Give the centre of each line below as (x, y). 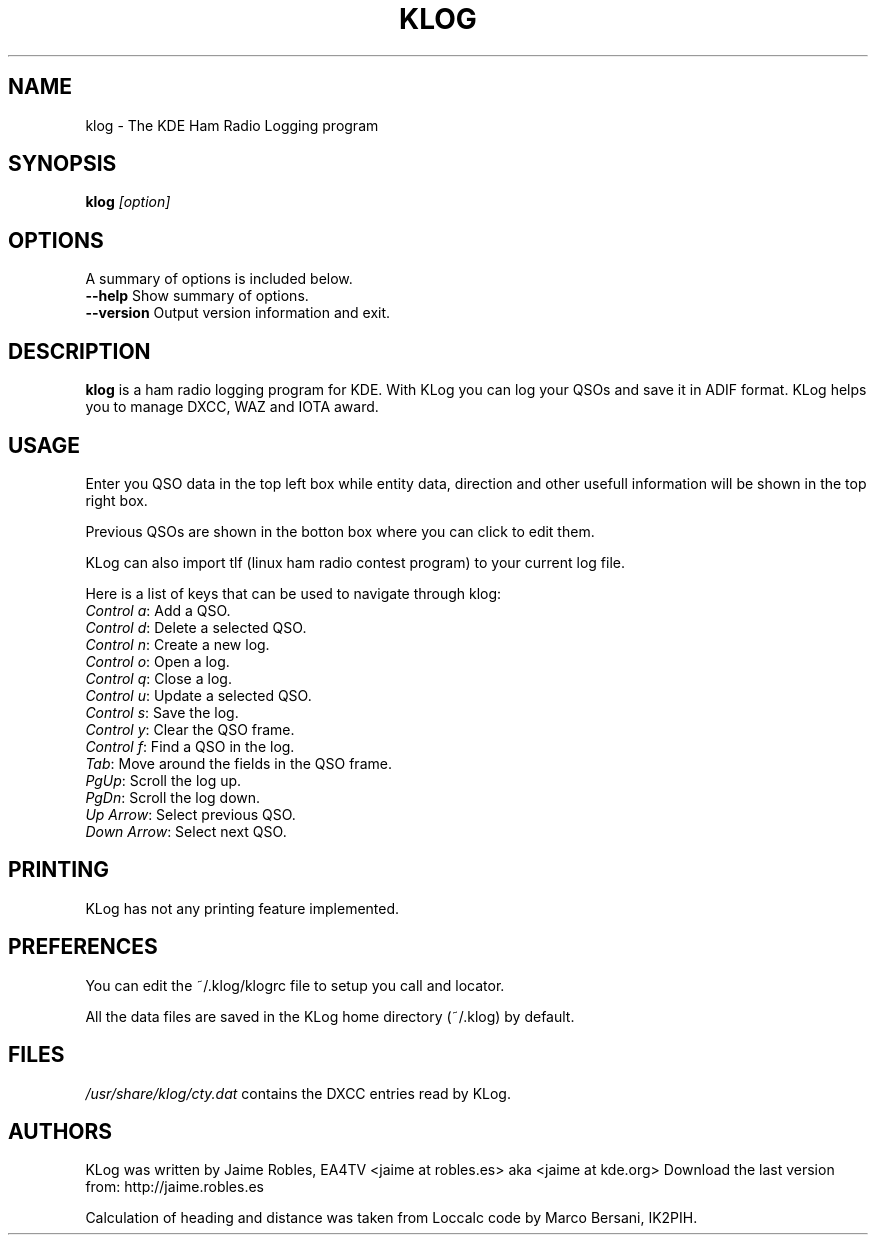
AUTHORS (60, 1131)
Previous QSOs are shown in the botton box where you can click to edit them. (340, 531)
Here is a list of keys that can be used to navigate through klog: (293, 593)
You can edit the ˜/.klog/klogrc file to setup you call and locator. (295, 985)
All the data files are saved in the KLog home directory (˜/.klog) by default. (330, 1016)
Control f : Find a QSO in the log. (190, 746)
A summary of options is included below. (219, 279)
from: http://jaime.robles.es (175, 1187)
